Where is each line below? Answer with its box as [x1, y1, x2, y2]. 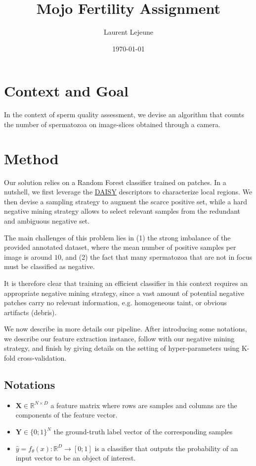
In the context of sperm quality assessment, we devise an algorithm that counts [4, 109, 244, 120]
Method [4, 148, 59, 168]
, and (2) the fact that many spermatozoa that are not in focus [61, 251, 253, 262]
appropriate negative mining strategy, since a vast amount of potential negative [4, 287, 245, 298]
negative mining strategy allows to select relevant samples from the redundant [4, 206, 241, 216]
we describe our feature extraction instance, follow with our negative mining [4, 333, 235, 343]
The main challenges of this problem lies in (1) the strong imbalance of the [4, 232, 231, 242]
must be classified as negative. [4, 261, 95, 272]
